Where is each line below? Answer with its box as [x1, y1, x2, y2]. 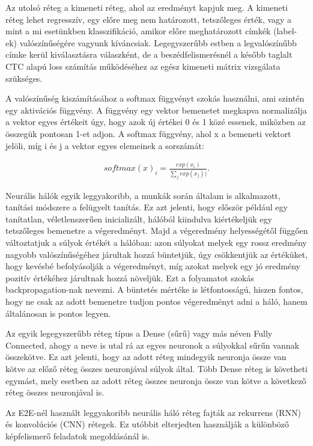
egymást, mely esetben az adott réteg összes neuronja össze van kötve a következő [5, 374, 306, 386]
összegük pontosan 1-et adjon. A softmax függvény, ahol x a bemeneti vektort [5, 127, 291, 139]
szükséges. [5, 72, 43, 84]
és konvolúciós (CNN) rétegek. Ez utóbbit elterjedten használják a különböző [5, 418, 289, 430]
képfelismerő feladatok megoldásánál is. [5, 429, 150, 442]
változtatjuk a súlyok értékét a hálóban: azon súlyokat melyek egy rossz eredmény [5, 236, 307, 249]
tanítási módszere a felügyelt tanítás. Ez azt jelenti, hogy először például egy [5, 201, 288, 213]
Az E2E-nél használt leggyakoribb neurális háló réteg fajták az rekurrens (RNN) [5, 406, 301, 418]
